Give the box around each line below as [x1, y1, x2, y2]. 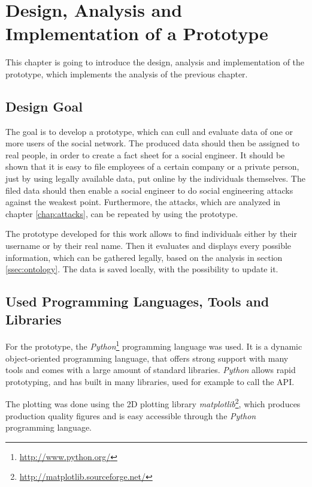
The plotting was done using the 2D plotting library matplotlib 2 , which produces [5, 396, 301, 410]
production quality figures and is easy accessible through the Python [5, 409, 256, 422]
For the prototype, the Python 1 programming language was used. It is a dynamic [5, 338, 302, 353]
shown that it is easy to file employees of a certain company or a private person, [5, 160, 299, 173]
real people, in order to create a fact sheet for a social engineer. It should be [5, 148, 285, 161]
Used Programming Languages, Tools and [5, 292, 269, 311]
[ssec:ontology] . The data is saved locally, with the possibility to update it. [5, 263, 278, 275]
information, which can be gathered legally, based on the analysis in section [5, 251, 283, 263]
